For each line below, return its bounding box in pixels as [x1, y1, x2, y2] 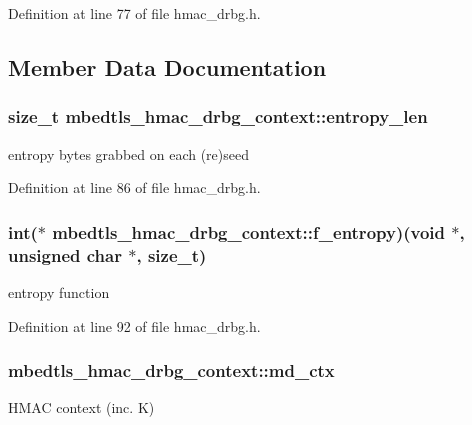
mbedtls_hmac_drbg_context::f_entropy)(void [52, 219, 446, 244]
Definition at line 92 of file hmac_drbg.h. [8, 315, 261, 336]
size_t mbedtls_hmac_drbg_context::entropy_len [8, 104, 428, 129]
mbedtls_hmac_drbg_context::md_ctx [8, 358, 335, 383]
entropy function [8, 281, 110, 302]
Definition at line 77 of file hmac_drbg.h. [8, 3, 261, 23]
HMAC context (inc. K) [8, 397, 155, 418]
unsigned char [8, 242, 122, 267]
